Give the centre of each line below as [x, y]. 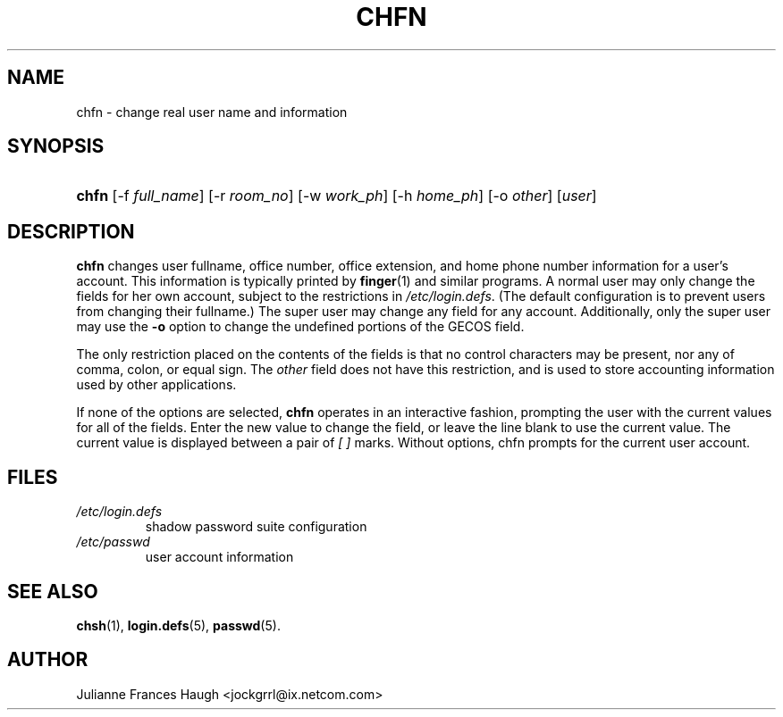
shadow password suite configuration [256, 527]
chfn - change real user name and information [212, 112]
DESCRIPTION [71, 231]
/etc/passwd [113, 542]
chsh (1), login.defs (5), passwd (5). [178, 625]
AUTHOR [48, 660]
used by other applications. [156, 385]
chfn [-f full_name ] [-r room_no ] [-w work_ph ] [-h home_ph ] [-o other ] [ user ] [337, 196]
